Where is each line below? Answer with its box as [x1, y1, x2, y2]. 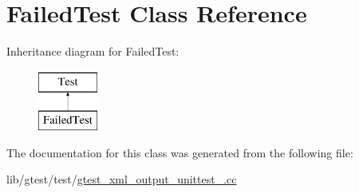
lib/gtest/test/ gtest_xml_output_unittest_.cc [6, 171, 237, 187]
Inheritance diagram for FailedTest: [6, 43, 179, 60]
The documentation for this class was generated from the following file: [6, 144, 353, 160]
